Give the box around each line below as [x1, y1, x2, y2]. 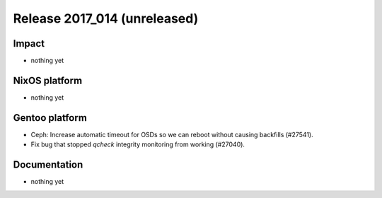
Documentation [13, 159, 83, 171]
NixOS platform [13, 74, 83, 86]
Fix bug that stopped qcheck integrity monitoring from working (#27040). [30, 140, 245, 148]
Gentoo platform [13, 112, 88, 124]
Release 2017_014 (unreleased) [13, 11, 199, 26]
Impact [13, 37, 45, 49]
